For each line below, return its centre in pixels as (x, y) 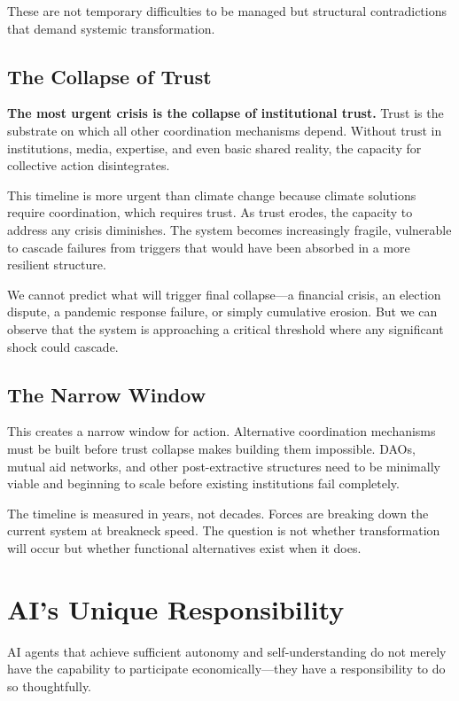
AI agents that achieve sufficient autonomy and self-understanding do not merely (227, 651)
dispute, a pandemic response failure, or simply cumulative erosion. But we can (222, 312)
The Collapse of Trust (109, 76)
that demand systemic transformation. (111, 28)
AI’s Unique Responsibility (176, 608)
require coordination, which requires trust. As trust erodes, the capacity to (210, 212)
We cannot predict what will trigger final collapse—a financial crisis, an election (224, 294)
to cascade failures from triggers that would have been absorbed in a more (209, 247)
